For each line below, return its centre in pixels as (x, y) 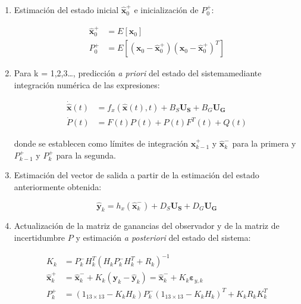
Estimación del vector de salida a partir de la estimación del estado (137, 175)
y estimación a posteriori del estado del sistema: (163, 238)
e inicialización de (166, 10)
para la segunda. (86, 155)
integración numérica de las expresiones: (87, 84)
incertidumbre (40, 238)
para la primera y (264, 143)
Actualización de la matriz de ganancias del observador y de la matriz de (147, 226)
